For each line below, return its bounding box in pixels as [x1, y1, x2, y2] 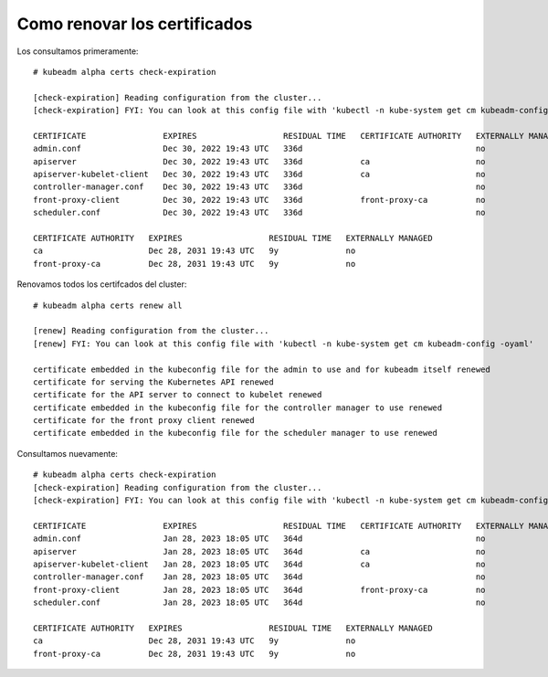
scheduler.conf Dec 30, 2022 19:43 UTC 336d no [33, 207, 486, 218]
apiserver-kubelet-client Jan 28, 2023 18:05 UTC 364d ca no [33, 559, 486, 569]
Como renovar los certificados [16, 14, 253, 34]
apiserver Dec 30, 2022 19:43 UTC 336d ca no [33, 156, 486, 166]
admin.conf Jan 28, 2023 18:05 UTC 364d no [33, 534, 486, 544]
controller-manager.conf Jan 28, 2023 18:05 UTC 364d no [33, 572, 486, 582]
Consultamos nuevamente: [16, 448, 119, 459]
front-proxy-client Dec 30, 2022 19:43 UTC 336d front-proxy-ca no [33, 195, 486, 205]
